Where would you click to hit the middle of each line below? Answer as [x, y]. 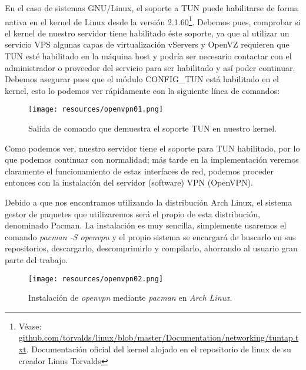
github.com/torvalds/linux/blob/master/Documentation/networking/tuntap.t [159, 337]
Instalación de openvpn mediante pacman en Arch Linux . [130, 297]
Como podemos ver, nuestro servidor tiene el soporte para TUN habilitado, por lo [152, 148]
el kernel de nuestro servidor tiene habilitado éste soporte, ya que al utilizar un [147, 33]
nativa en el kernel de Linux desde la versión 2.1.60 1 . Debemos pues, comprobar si [153, 21]
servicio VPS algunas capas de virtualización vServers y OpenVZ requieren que [147, 44]
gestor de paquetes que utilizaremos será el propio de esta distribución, [132, 213]
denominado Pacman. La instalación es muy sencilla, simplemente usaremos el [146, 225]
